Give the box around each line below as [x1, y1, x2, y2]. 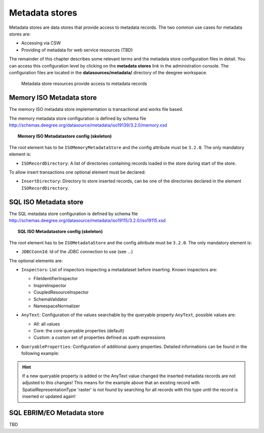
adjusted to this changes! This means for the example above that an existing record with [22, 380, 200, 386]
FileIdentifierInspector [33, 276, 78, 281]
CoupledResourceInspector [33, 289, 89, 295]
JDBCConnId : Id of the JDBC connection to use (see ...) [21, 249, 133, 255]
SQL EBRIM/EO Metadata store [9, 409, 104, 417]
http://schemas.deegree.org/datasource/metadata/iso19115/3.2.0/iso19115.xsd [9, 217, 166, 223]
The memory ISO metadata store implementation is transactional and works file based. [9, 107, 183, 112]
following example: [21, 350, 60, 356]
